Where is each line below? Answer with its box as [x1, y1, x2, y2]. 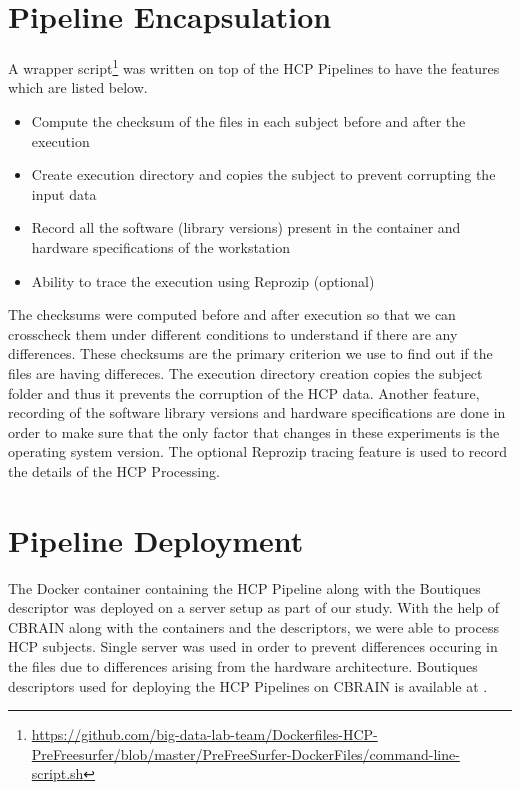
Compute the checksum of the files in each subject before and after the [31, 110, 466, 131]
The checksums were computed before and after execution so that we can [8, 304, 456, 325]
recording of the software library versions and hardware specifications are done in [8, 402, 506, 423]
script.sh [31, 763, 84, 784]
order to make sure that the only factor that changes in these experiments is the [8, 421, 500, 442]
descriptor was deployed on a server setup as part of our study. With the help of [8, 597, 500, 618]
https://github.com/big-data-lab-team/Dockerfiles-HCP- [31, 724, 378, 745]
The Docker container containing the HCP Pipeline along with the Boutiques [8, 577, 481, 598]
